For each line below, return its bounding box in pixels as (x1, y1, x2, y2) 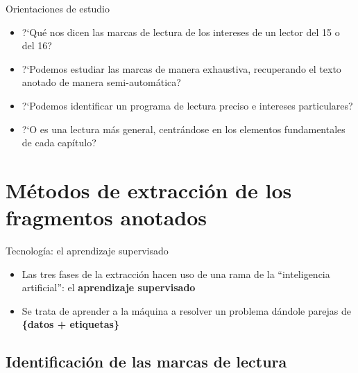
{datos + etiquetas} (22, 317, 119, 331)
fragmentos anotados (6, 203, 207, 232)
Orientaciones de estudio (6, 1, 110, 15)
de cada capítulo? (22, 135, 96, 150)
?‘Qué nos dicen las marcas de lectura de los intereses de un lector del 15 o (22, 24, 340, 39)
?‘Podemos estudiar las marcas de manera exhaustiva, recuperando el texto (22, 61, 341, 76)
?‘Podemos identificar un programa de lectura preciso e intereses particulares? (22, 98, 353, 112)
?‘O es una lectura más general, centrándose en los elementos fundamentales (22, 121, 346, 136)
